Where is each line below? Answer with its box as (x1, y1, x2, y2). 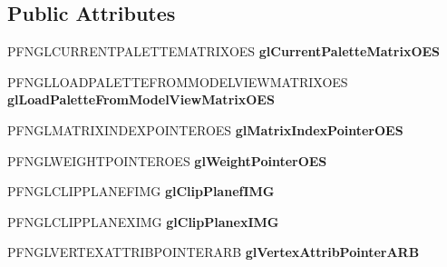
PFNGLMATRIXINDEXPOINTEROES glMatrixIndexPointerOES (7, 120, 403, 139)
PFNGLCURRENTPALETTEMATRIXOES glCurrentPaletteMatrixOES (7, 42, 441, 61)
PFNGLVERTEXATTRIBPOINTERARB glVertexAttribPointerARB (7, 242, 420, 262)
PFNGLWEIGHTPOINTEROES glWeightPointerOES (7, 151, 327, 170)
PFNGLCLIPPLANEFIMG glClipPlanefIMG (7, 182, 275, 201)
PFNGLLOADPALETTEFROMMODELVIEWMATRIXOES (7, 72, 348, 91)
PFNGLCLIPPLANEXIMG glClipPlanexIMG (7, 212, 279, 231)
